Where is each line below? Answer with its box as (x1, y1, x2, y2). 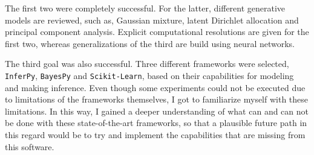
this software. (5, 140, 54, 153)
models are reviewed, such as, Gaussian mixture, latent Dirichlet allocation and (5, 13, 299, 26)
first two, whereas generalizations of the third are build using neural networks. (5, 37, 295, 49)
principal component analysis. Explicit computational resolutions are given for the (5, 25, 309, 38)
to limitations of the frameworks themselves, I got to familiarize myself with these (5, 93, 309, 106)
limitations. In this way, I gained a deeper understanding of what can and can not (5, 104, 309, 117)
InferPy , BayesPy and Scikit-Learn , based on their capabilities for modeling (5, 69, 294, 81)
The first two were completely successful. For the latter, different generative (5, 2, 286, 14)
